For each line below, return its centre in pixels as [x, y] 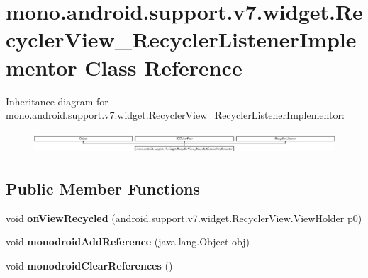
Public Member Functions [103, 188]
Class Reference [163, 67]
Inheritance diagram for [57, 101]
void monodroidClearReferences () [89, 265]
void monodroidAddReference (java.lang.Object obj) [128, 242]
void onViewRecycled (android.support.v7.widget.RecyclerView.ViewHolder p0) [184, 218]
